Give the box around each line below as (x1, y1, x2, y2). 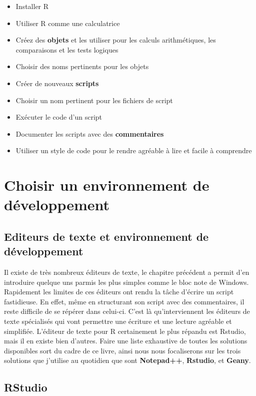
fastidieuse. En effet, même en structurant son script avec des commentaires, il (4, 296, 244, 306)
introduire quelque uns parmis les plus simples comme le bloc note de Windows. (4, 276, 249, 287)
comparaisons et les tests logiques (15, 44, 118, 55)
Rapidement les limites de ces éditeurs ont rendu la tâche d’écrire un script (4, 286, 234, 297)
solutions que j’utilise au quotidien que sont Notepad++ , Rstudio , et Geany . (4, 355, 251, 365)
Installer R (15, 1, 49, 11)
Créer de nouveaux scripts (15, 78, 99, 88)
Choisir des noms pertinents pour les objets (15, 61, 149, 72)
